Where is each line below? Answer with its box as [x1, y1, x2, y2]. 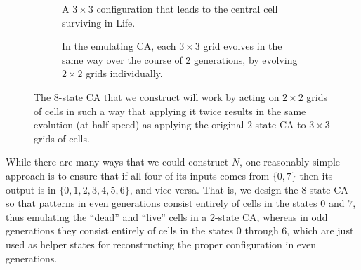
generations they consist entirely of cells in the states [6, 223, 234, 238]
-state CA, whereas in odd [215, 209, 328, 224]
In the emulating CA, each [62, 39, 176, 53]
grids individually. [86, 66, 163, 81]
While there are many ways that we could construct [6, 154, 229, 169]
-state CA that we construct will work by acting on [58, 89, 280, 104]
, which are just [287, 223, 354, 238]
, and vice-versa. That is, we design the [129, 182, 298, 196]
